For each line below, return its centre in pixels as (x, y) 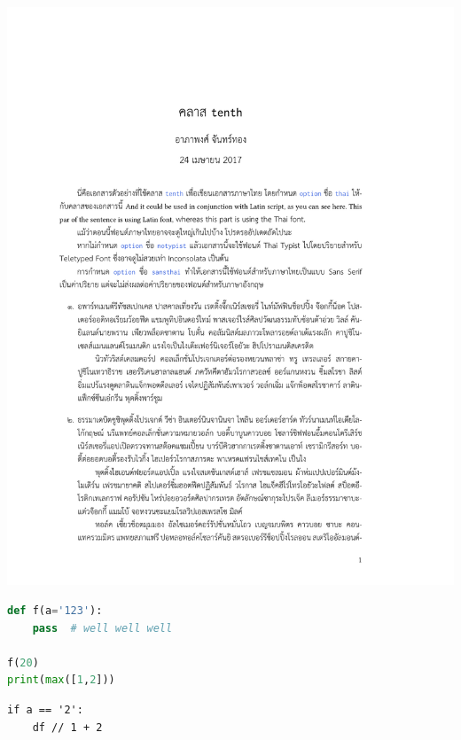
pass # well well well (102, 628)
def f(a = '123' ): (55, 611)
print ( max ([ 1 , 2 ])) (61, 680)
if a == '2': (45, 710)
